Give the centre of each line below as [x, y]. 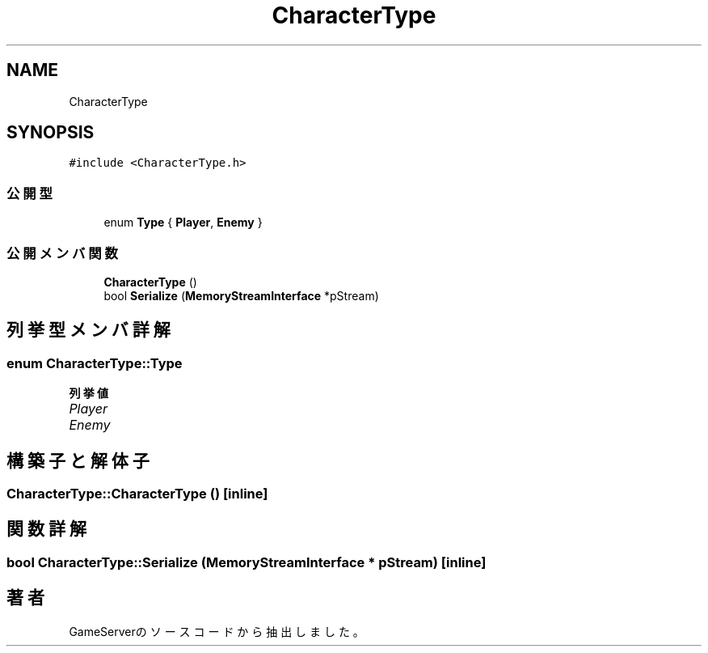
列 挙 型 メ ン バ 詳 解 [88, 330]
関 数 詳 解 [46, 529]
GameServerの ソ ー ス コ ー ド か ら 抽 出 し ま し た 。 [217, 631]
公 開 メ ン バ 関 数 [62, 253]
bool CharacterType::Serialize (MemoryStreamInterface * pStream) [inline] [247, 562]
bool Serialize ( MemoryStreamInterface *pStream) [241, 295]
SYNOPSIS [51, 133]
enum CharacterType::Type [95, 363]
